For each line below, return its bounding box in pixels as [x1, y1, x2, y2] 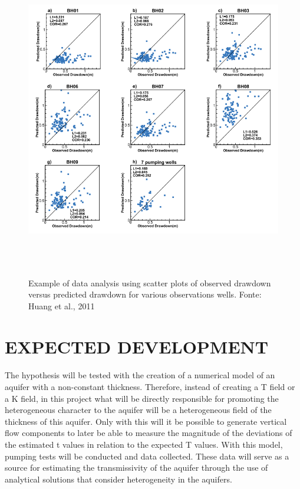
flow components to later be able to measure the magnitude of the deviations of [5, 427, 292, 439]
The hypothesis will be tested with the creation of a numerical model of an [5, 369, 275, 381]
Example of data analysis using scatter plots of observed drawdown [28, 276, 271, 289]
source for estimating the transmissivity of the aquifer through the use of [5, 461, 268, 474]
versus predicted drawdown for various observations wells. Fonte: [28, 288, 262, 300]
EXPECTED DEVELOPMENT [5, 334, 269, 358]
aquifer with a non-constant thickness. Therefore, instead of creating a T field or [5, 380, 295, 392]
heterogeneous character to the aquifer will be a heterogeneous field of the [5, 404, 272, 416]
